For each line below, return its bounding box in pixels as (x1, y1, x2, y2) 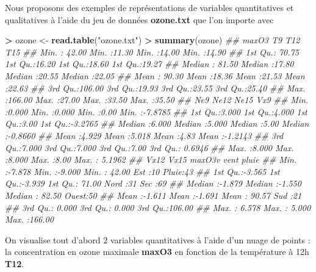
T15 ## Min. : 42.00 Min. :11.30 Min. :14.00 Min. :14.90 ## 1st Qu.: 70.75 (5, 45, 299, 58)
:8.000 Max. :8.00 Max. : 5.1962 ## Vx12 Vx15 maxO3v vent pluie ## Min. (5, 153, 297, 166)
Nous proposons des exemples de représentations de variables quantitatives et (5, 1, 294, 13)
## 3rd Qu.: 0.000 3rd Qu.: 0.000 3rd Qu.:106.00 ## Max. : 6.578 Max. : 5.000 (5, 201, 311, 213)
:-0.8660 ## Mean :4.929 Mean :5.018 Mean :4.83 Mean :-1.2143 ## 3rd (5, 129, 284, 141)
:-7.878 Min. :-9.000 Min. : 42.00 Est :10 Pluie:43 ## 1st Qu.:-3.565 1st (5, 165, 280, 177)
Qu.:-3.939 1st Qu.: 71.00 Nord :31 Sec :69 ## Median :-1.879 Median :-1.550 (5, 177, 301, 190)
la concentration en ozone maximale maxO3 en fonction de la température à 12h (5, 245, 309, 258)
